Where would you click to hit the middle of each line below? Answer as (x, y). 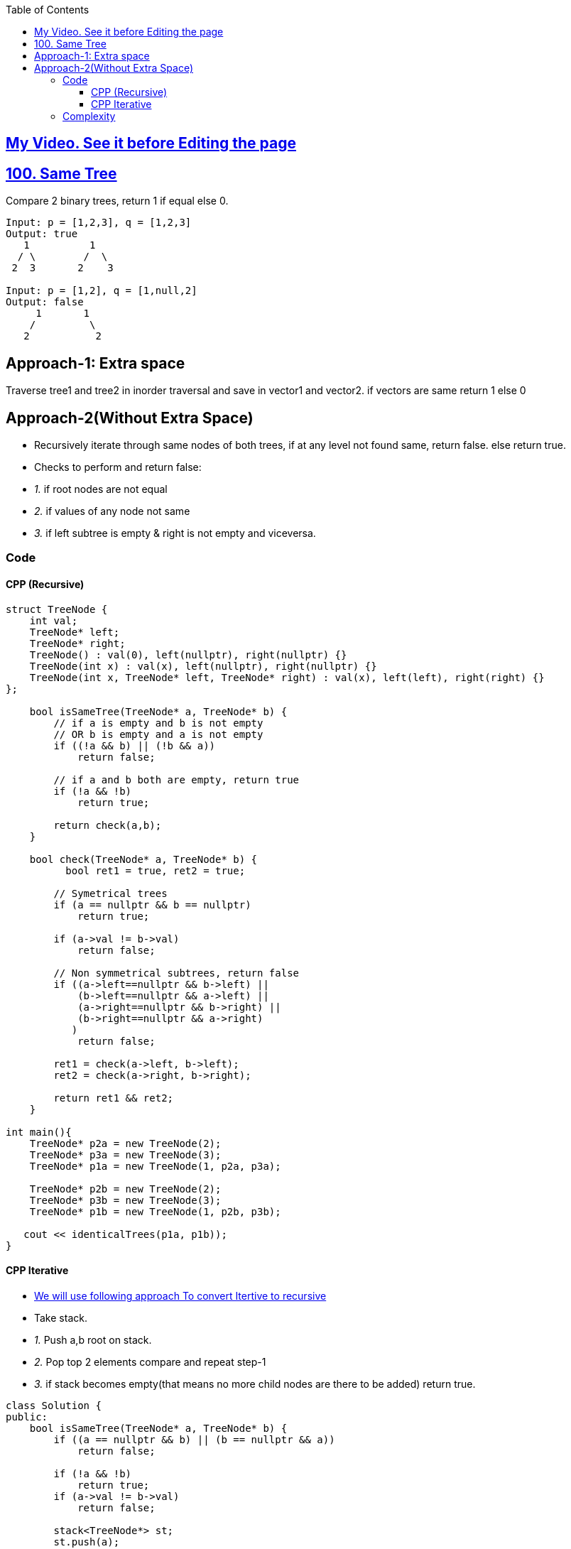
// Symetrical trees (110, 893)
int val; (54, 620)
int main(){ (39, 1132)
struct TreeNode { (57, 609)
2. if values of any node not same (112, 511)
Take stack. (61, 1317)
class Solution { (54, 1405)
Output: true (42, 234)
